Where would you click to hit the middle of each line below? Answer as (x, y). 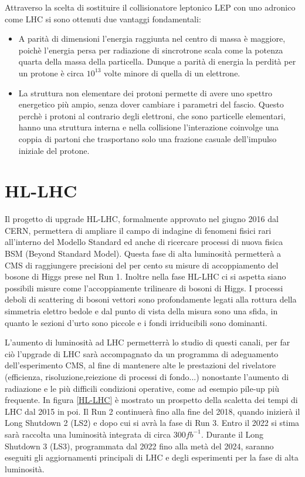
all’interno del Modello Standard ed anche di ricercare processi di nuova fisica (144, 242)
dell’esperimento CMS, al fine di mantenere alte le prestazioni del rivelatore (140, 365)
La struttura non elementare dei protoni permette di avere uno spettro (145, 93)
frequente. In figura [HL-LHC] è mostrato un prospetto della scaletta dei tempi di (151, 400)
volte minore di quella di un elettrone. (172, 73)
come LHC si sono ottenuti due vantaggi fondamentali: (103, 19)
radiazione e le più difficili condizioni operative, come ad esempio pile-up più (142, 388)
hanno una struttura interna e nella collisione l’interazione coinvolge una (149, 127)
